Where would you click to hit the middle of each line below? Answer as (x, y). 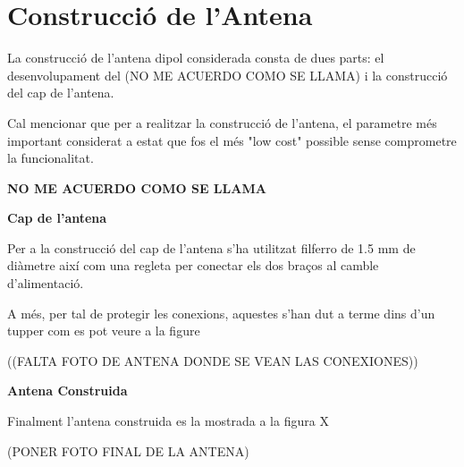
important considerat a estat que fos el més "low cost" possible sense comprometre (232, 140)
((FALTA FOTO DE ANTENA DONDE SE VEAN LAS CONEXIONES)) (213, 360)
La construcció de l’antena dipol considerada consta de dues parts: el (196, 58)
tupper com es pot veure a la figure (104, 331)
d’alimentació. (46, 283)
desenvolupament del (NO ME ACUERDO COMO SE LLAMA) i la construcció (228, 75)
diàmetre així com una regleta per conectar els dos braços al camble (193, 265)
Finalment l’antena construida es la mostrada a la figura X (168, 421)
